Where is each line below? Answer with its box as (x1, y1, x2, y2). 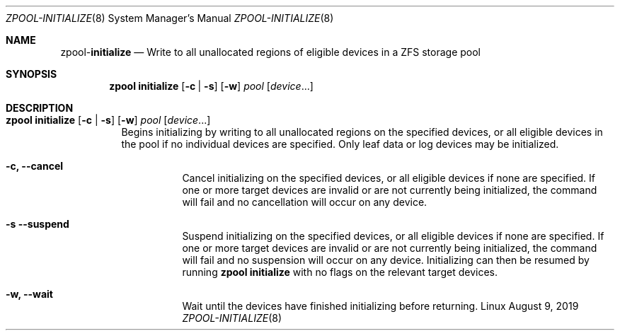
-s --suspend (6, 218, 69, 230)
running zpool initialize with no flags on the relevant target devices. (182, 266, 498, 278)
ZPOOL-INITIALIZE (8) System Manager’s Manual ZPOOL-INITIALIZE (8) (6, 12, 334, 24)
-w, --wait (6, 288, 53, 300)
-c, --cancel (6, 160, 64, 172)
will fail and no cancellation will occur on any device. (182, 196, 427, 208)
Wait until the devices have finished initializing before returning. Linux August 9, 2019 (182, 300, 579, 312)
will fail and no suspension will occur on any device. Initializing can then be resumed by (182, 254, 590, 266)
